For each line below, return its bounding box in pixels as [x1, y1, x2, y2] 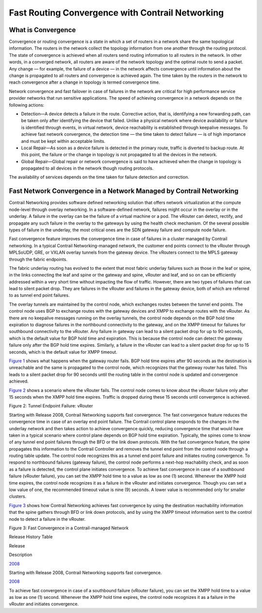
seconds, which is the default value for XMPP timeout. [9, 349, 117, 355]
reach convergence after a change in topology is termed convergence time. [9, 79, 160, 85]
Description [9, 552, 33, 558]
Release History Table [9, 534, 53, 540]
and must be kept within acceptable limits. [21, 138, 106, 144]
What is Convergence [9, 26, 76, 34]
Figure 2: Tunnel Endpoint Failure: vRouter [9, 403, 93, 409]
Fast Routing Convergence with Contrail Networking [9, 7, 224, 18]
